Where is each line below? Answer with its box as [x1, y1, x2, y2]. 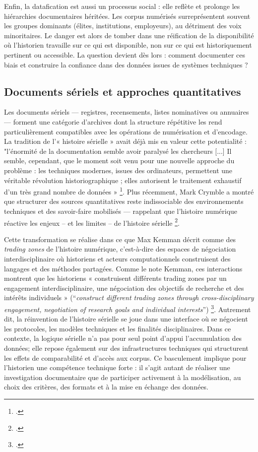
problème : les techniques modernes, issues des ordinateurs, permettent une [4, 165, 233, 175]
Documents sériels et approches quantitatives [4, 83, 241, 99]
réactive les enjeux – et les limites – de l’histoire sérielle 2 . [4, 216, 180, 228]
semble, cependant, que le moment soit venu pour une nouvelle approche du [4, 155, 235, 166]
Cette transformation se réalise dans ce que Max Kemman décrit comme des [4, 234, 236, 244]
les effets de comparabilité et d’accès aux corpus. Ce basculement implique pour [4, 352, 247, 363]
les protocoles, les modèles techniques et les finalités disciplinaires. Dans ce [4, 323, 231, 333]
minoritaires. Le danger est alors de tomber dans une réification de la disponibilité [4, 30, 254, 40]
